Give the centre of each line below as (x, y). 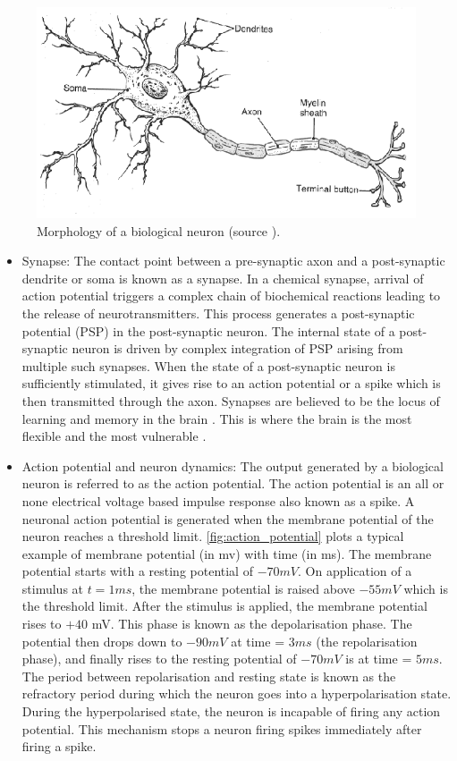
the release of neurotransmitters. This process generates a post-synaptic (218, 313)
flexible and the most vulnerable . (114, 436)
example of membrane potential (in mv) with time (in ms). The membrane (227, 553)
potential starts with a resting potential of (137, 571)
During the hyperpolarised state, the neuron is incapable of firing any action (231, 711)
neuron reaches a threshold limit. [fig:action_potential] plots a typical (213, 536)
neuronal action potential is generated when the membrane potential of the (228, 518)
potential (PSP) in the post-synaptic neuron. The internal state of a (208, 330)
